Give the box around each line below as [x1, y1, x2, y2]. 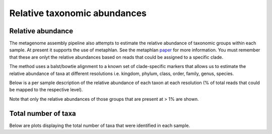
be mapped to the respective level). [9, 87, 83, 93]
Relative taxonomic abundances [9, 8, 147, 19]
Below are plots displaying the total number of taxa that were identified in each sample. [9, 122, 190, 128]
